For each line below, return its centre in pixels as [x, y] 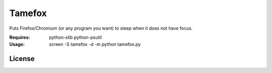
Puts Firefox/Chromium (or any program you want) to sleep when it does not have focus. [101, 28]
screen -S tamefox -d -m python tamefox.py [95, 44]
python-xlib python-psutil [75, 37]
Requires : [20, 37]
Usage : [17, 44]
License [22, 59]
